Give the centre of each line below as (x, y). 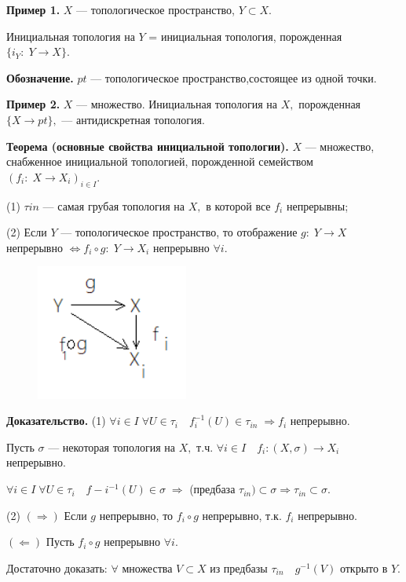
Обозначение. (40, 77)
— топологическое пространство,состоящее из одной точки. (234, 77)
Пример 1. (33, 9)
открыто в (364, 567)
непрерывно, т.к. (242, 515)
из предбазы (239, 567)
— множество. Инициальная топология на (177, 104)
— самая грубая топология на (114, 205)
